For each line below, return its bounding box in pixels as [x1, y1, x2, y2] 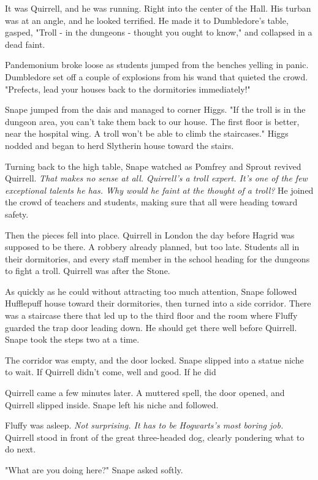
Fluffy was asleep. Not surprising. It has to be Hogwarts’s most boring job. [5, 419, 284, 432]
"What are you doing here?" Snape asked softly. [5, 463, 183, 476]
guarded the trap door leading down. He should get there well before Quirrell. [5, 321, 297, 333]
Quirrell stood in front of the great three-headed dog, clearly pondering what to [5, 430, 305, 443]
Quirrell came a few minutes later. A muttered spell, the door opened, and [5, 386, 285, 399]
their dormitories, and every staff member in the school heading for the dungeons [5, 252, 310, 265]
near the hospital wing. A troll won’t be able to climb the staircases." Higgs [5, 127, 289, 140]
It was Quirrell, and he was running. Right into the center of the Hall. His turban [5, 2, 311, 14]
